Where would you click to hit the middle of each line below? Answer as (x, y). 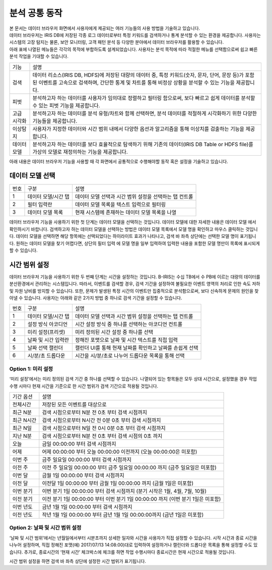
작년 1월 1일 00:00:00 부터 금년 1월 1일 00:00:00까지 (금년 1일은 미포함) (123, 515)
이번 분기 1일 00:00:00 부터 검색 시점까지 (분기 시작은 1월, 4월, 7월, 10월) (124, 491)
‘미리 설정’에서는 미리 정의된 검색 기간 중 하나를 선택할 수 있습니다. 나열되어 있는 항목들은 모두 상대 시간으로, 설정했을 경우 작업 (133, 379)
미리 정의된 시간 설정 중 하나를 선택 (114, 332)
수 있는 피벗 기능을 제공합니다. (66, 105)
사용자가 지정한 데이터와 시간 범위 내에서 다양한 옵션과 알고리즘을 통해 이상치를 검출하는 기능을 (138, 129)
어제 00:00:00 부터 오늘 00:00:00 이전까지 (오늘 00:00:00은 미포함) (120, 452)
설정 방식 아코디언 (48, 324)
